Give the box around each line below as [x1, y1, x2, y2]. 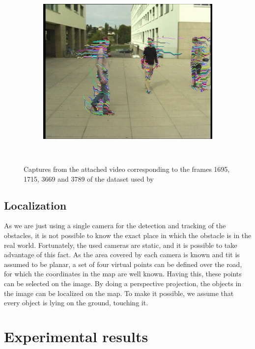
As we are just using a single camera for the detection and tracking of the [4, 220, 226, 231]
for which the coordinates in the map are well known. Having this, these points [4, 268, 242, 279]
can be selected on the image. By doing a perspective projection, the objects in [4, 278, 242, 288]
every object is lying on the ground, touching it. [4, 297, 148, 308]
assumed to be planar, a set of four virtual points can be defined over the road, [4, 259, 242, 269]
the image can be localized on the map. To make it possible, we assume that [4, 288, 234, 298]
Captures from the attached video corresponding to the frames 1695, [24, 163, 230, 174]
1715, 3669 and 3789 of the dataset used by [24, 173, 154, 184]
